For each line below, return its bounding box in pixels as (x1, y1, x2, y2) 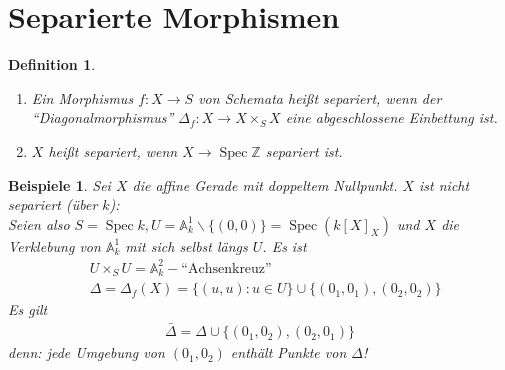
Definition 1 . (8, 54, 96, 75)
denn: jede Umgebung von (8, 342, 165, 363)
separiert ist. (265, 140, 343, 161)
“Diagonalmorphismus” (31, 107, 174, 128)
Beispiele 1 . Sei (8, 174, 111, 195)
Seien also (8, 213, 70, 234)
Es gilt (8, 299, 48, 320)
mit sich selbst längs (125, 235, 248, 256)
